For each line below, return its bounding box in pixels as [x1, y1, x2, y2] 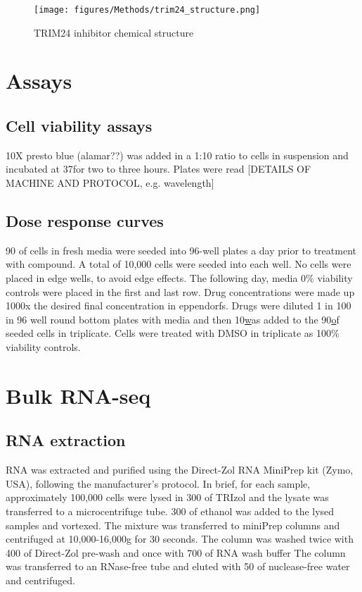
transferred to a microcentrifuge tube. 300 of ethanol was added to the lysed [6, 503, 335, 518]
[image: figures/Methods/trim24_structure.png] [34, 5, 261, 15]
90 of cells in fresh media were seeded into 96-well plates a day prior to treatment [6, 242, 356, 257]
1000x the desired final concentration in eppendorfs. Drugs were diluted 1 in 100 [6, 298, 351, 313]
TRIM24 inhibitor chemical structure [34, 25, 194, 39]
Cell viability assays [6, 115, 153, 137]
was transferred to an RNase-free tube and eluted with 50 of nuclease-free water [6, 559, 350, 574]
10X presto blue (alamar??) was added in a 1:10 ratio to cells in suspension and [6, 147, 349, 162]
